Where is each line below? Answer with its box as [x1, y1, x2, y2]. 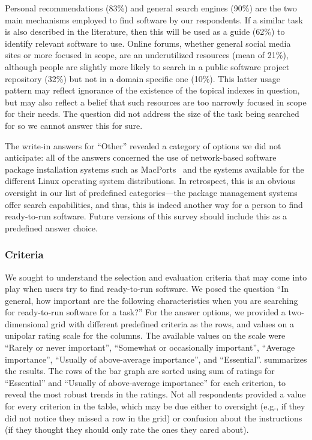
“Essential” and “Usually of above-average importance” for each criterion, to [5, 376, 286, 388]
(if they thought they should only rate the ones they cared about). [5, 423, 249, 436]
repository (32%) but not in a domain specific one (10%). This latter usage [5, 72, 280, 85]
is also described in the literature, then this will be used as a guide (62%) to [5, 25, 285, 38]
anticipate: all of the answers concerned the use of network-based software [5, 151, 277, 164]
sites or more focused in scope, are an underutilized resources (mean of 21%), [5, 49, 289, 61]
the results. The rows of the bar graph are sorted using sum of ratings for [5, 364, 275, 377]
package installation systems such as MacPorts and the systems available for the [5, 162, 304, 175]
